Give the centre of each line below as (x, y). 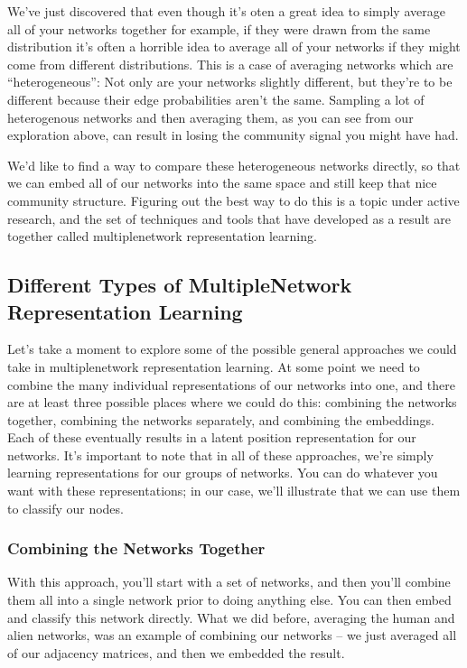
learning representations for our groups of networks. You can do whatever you (223, 473)
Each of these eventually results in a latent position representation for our (212, 437)
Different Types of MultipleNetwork (180, 285)
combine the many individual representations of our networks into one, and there (231, 384)
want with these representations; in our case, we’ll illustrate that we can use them (234, 491)
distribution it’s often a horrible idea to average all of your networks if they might (234, 46)
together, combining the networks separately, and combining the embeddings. (221, 419)
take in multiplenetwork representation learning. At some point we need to (214, 366)
